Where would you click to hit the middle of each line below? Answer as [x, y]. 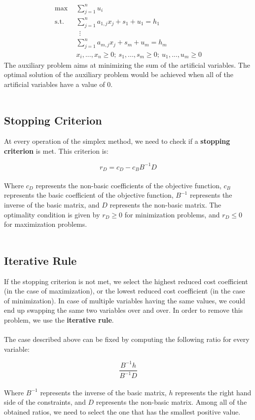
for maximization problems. [46, 224]
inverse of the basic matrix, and [52, 205]
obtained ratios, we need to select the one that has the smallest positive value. [122, 412]
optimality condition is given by [52, 214]
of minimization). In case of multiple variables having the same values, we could [125, 300]
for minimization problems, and [172, 214]
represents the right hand [213, 392]
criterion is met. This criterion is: [56, 150]
